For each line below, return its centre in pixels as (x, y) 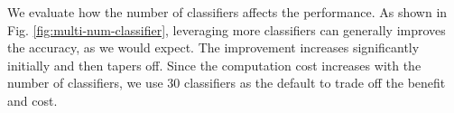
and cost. (32, 100)
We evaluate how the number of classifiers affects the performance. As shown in (227, 12)
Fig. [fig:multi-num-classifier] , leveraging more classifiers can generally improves (227, 29)
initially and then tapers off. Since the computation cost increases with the (214, 65)
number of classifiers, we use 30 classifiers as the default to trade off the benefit (227, 83)
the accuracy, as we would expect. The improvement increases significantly (213, 47)
